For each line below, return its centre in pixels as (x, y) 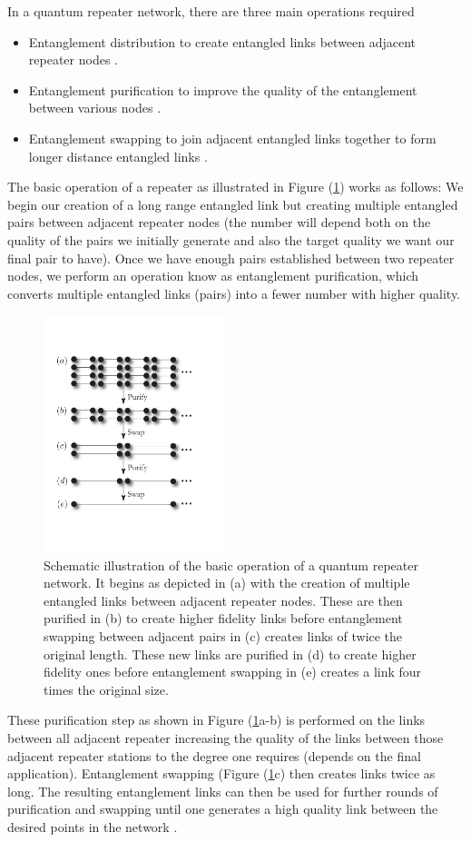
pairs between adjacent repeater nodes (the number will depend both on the (219, 222)
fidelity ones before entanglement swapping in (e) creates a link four (233, 672)
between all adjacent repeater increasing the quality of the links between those (226, 737)
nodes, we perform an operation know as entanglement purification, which (213, 276)
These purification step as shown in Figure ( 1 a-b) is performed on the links (216, 720)
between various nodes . (95, 108)
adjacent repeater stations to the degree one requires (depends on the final (214, 755)
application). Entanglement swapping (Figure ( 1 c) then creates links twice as (221, 773)
